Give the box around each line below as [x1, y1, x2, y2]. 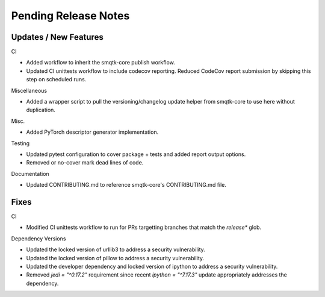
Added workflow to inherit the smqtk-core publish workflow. [26, 59, 176, 66]
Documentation [11, 170, 49, 177]
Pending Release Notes [11, 9, 130, 22]
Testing [11, 139, 30, 147]
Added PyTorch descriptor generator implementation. [26, 128, 159, 136]
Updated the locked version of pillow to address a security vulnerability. [26, 254, 205, 261]
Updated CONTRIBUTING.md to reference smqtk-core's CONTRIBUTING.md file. [26, 181, 227, 189]
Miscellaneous [11, 87, 48, 94]
